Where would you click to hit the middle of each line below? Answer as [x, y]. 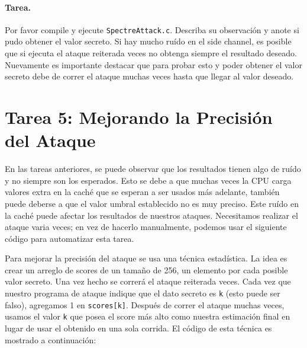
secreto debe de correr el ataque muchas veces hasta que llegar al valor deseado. [149, 76]
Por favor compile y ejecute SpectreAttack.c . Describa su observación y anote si [152, 29]
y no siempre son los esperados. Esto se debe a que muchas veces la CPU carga [148, 180]
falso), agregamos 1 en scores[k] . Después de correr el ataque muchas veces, [145, 304]
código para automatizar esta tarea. [70, 238]
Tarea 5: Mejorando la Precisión [139, 117]
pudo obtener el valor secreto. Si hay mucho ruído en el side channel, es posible [148, 41]
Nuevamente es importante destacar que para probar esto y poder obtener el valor [153, 64]
